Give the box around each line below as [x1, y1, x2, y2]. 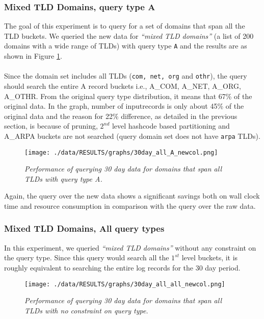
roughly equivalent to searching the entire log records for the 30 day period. [4, 262, 241, 273]
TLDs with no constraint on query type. [24, 305, 148, 315]
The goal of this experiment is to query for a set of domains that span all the [4, 20, 245, 31]
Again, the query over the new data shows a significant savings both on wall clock [4, 190, 260, 201]
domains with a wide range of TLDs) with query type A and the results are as [4, 40, 247, 51]
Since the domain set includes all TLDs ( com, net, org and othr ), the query [4, 70, 247, 81]
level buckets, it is [181, 252, 238, 263]
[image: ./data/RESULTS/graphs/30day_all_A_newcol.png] [24, 149, 218, 156]
